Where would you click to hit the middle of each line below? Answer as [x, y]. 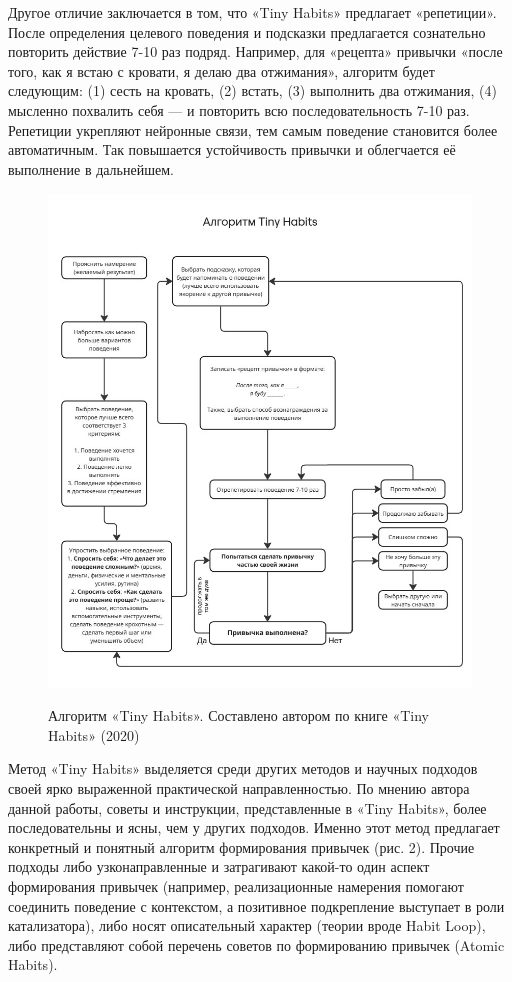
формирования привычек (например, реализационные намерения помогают [236, 885]
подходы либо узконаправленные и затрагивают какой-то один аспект [219, 866]
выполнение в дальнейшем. [91, 168]
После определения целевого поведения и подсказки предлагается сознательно [247, 31]
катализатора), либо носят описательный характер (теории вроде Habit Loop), [247, 925]
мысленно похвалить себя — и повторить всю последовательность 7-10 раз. [239, 109]
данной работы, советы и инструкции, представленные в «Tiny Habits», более [247, 807]
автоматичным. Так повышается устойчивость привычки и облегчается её [232, 149]
